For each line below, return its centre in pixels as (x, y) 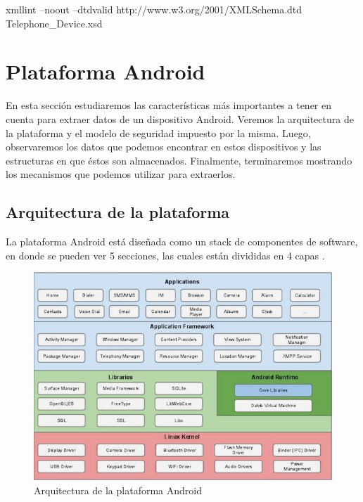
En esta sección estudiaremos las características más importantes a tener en (168, 105)
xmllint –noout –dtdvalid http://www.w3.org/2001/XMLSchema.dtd (154, 9)
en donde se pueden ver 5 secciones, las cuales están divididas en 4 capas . (165, 255)
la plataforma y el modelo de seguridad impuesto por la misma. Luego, (158, 133)
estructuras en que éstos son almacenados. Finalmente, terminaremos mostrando (179, 160)
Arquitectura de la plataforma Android (118, 490)
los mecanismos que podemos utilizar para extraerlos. (121, 174)
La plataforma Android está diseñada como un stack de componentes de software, (182, 242)
